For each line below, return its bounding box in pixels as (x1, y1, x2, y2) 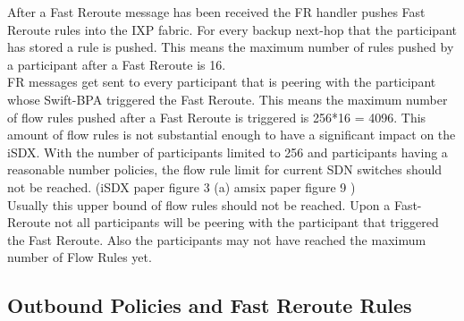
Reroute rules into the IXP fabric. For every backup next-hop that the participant (7, 20, 457, 38)
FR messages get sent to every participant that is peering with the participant (7, 72, 436, 91)
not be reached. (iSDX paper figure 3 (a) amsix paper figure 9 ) (7, 177, 356, 196)
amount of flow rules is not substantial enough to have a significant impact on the (7, 125, 456, 144)
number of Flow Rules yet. (7, 248, 152, 266)
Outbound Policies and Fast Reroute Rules (7, 291, 412, 319)
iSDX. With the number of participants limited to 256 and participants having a (7, 142, 448, 161)
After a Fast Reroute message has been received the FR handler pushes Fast (7, 3, 426, 21)
